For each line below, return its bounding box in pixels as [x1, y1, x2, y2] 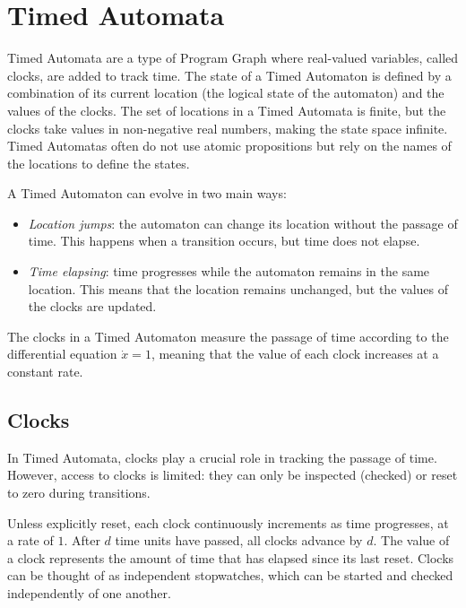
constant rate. [7, 362, 83, 381]
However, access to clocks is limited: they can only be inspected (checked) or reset [7, 465, 458, 484]
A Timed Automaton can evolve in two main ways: [7, 184, 287, 203]
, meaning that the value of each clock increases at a [151, 344, 439, 363]
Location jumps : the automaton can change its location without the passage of [28, 213, 458, 232]
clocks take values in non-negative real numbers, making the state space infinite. [7, 118, 448, 137]
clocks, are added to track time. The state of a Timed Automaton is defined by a [7, 65, 452, 84]
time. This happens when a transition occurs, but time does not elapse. [28, 231, 420, 250]
